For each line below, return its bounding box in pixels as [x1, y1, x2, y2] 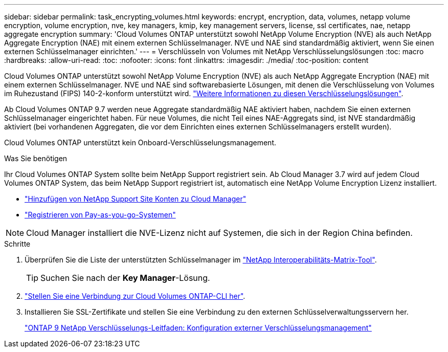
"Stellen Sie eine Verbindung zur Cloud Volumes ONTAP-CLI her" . [25, 292, 245, 300]
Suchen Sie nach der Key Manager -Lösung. [40, 273, 210, 283]
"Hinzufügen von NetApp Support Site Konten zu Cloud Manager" [25, 194, 247, 203]
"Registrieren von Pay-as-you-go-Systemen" [25, 210, 176, 219]
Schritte [4, 239, 31, 248]
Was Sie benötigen [4, 154, 68, 163]
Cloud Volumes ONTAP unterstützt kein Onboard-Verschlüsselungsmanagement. [4, 138, 277, 147]
